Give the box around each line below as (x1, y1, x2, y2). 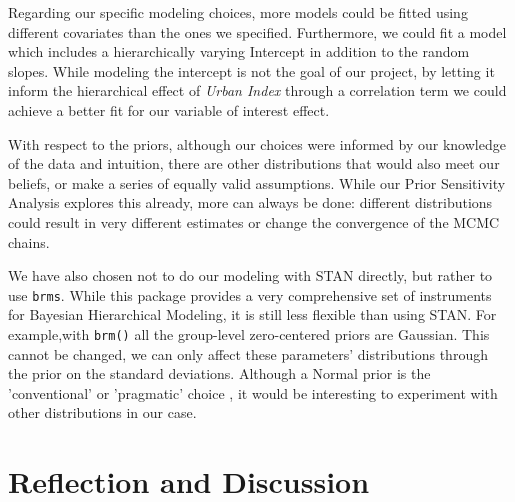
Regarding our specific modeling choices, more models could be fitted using (8, 2, 468, 22)
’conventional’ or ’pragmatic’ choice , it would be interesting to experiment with (8, 382, 498, 403)
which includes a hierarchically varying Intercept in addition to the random (8, 41, 470, 62)
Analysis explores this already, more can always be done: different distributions (8, 192, 493, 213)
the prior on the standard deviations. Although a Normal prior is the (8, 363, 431, 384)
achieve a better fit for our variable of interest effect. (8, 99, 330, 120)
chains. (8, 231, 50, 252)
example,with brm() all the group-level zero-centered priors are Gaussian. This (8, 323, 490, 344)
